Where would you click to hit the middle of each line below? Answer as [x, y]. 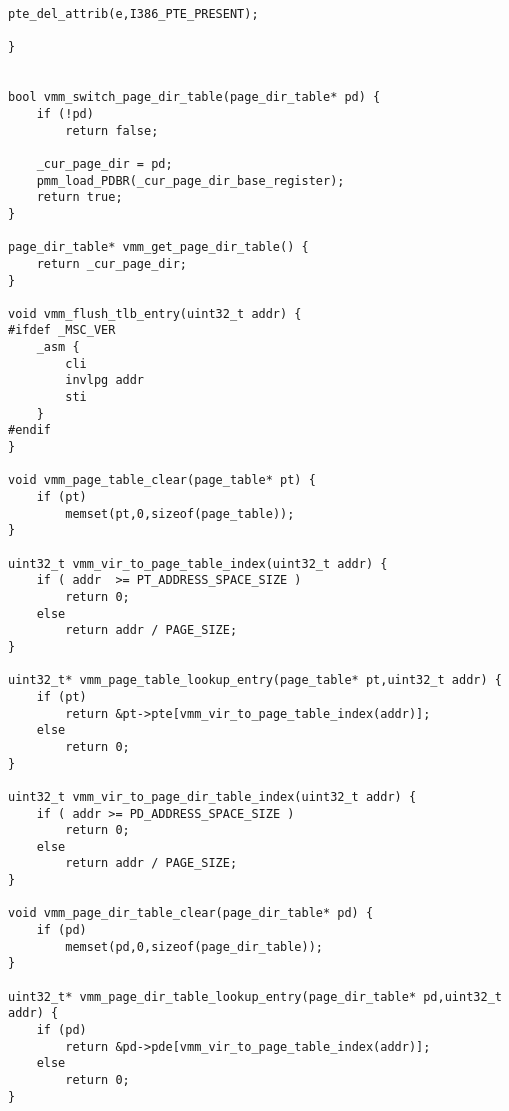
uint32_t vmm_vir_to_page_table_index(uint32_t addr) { [198, 563]
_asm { [58, 347]
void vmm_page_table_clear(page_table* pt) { [162, 480]
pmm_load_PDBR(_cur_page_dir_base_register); [190, 180]
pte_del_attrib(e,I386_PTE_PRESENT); [133, 14]
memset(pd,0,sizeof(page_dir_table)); [194, 946]
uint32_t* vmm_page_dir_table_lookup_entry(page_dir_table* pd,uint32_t [255, 996]
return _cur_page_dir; [111, 263]
